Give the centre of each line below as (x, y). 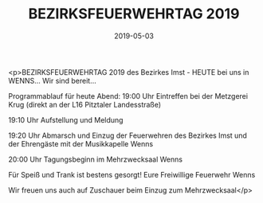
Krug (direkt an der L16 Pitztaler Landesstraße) (85, 104)
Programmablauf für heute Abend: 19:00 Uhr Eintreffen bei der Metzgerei (128, 96)
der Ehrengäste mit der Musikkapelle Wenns (81, 143)
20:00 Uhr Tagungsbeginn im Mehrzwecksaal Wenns (96, 159)
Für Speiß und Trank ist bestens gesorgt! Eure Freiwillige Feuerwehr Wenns (132, 174)
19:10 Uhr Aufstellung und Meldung (66, 119)
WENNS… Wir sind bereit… (53, 80)
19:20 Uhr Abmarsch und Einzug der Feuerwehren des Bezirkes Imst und (128, 135)
